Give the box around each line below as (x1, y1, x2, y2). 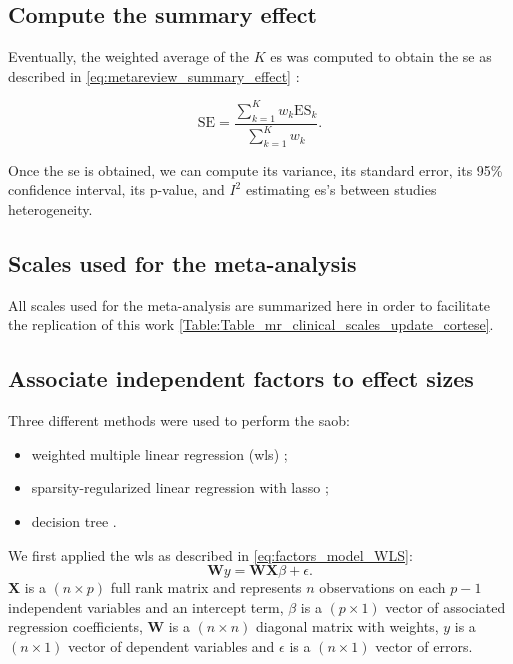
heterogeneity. (8, 199, 93, 220)
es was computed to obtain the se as (270, 46, 492, 67)
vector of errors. (375, 635, 473, 656)
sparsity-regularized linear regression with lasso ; (31, 477, 329, 498)
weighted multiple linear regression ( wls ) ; (31, 443, 288, 464)
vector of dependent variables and (68, 635, 275, 656)
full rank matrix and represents (110, 577, 302, 598)
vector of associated (385, 596, 506, 617)
